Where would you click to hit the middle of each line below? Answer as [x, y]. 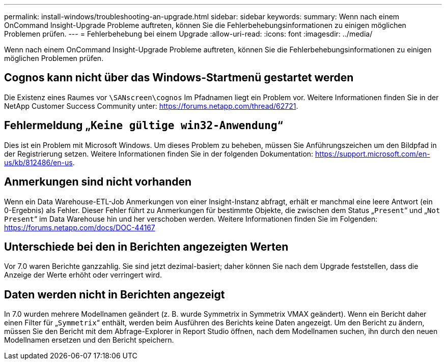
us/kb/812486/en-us [38, 162]
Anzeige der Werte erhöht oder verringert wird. [83, 275]
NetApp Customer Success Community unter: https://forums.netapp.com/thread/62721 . [151, 106]
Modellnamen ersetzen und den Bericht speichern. [89, 340]
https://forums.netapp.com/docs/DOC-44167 [80, 227]
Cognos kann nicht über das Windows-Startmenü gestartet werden [179, 78]
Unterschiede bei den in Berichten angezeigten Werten [146, 247]
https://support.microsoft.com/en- [373, 154]
